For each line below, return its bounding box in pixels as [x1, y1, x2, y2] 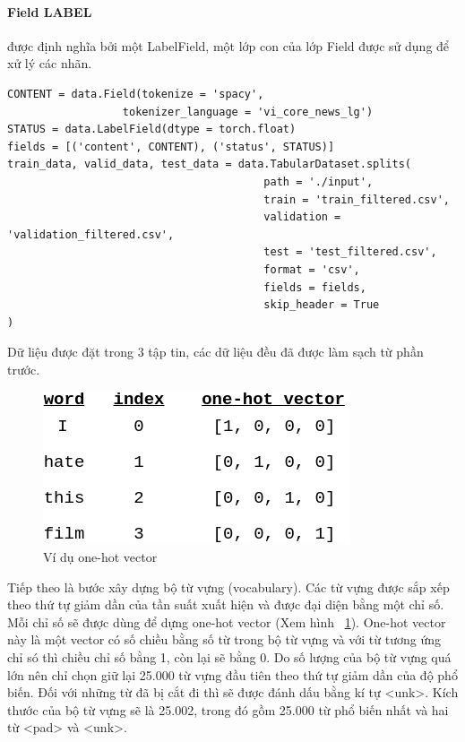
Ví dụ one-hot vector [43, 548, 158, 566]
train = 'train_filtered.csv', [263, 193, 450, 206]
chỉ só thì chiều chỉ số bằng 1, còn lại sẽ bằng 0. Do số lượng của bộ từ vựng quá [7, 648, 452, 667]
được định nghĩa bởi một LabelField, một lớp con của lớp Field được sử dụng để [7, 36, 450, 55]
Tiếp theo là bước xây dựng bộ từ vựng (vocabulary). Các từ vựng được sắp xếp [7, 577, 450, 596]
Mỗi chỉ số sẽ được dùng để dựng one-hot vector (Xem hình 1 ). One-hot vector [7, 612, 446, 631]
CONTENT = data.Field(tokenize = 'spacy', [7, 87, 264, 100]
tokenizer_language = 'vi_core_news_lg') [122, 105, 374, 118]
